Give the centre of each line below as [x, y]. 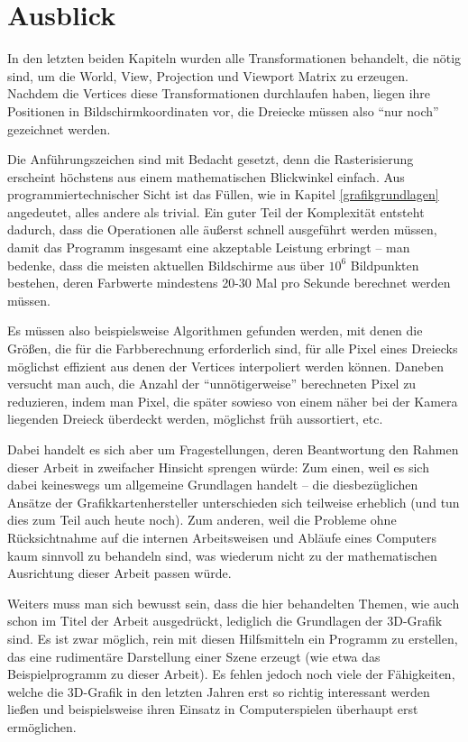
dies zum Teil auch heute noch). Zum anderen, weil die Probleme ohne [202, 520]
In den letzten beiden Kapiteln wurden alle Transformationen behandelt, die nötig [234, 58]
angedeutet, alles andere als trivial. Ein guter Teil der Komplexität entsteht [216, 211]
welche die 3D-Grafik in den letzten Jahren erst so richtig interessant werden [219, 691]
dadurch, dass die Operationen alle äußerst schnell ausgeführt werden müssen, [222, 229]
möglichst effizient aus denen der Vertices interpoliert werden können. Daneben [225, 366]
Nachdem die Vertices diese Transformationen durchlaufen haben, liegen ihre [219, 93]
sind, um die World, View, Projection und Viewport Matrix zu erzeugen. [208, 75]
